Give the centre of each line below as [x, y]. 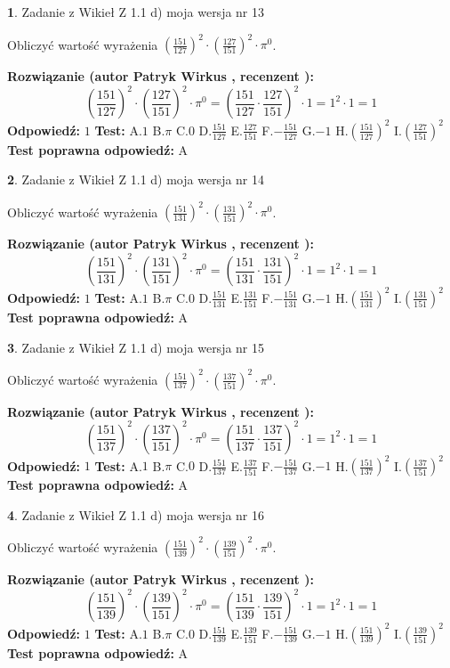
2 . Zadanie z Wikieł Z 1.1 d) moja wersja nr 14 [136, 179]
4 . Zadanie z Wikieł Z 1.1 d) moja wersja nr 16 [136, 514]
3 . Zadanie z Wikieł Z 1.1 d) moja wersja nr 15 [136, 347]
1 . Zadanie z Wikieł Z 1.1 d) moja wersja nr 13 [136, 12]
